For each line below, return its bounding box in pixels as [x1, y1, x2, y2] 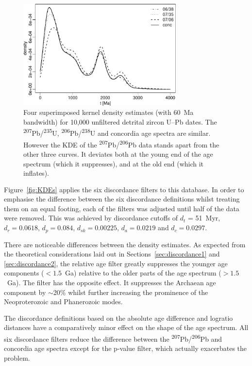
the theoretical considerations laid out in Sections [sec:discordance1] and [4, 249, 220, 259]
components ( [4, 268, 44, 278]
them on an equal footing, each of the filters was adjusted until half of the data [4, 203, 239, 213]
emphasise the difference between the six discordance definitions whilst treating [4, 194, 240, 204]
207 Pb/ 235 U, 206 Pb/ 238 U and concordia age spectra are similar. [23, 127, 211, 138]
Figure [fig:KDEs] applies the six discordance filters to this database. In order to [4, 184, 244, 194]
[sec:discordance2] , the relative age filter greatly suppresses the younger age [4, 258, 228, 268]
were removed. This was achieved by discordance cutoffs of [4, 213, 178, 223]
